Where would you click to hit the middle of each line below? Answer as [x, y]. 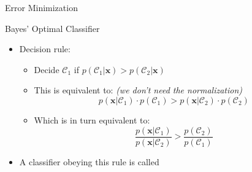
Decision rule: [45, 49]
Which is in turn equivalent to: [92, 119]
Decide [47, 69]
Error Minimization [41, 7]
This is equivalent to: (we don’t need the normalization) [138, 90]
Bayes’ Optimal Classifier [52, 28]
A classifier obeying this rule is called [89, 161]
